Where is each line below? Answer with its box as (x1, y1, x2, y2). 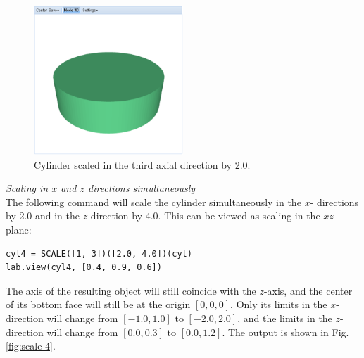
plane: (6, 222, 32, 236)
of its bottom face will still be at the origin (6, 297, 191, 312)
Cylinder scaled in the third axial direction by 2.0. (34, 157, 251, 172)
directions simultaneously (87, 181, 196, 196)
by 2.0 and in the (6, 208, 80, 223)
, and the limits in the (237, 310, 332, 325)
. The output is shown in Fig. (222, 324, 349, 339)
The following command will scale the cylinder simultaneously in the (6, 194, 301, 209)
